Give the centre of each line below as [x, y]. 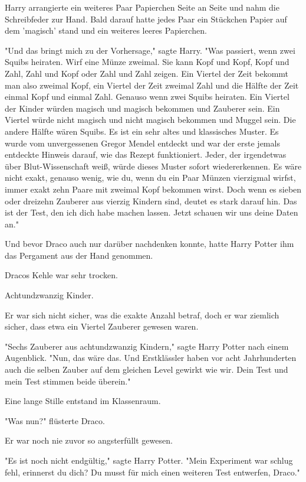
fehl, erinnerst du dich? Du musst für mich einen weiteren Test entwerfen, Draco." [152, 472]
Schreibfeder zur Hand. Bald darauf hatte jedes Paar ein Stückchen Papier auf [146, 19]
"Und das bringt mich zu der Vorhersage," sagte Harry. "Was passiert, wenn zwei [150, 50]
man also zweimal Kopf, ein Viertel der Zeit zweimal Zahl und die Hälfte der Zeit [152, 85]
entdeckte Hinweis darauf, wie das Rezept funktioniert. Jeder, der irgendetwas [146, 154]
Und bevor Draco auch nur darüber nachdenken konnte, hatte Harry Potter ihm [149, 244]
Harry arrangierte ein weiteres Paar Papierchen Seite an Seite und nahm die [142, 7]
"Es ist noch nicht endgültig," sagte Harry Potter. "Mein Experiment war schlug [149, 460]
